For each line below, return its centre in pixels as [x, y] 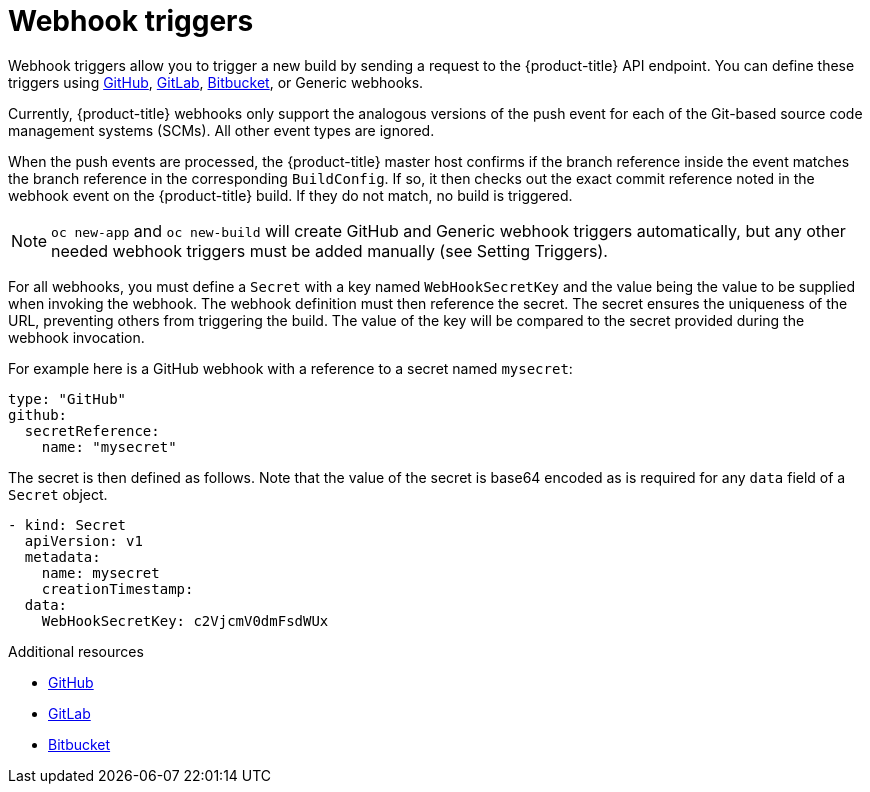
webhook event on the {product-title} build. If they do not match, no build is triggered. [290, 195]
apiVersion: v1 [83, 540]
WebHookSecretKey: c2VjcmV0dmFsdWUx [185, 620]
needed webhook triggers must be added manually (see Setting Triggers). [329, 250]
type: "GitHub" [67, 398]
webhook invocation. [76, 337]
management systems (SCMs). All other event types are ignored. [221, 130]
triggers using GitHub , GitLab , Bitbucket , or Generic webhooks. [216, 82]
